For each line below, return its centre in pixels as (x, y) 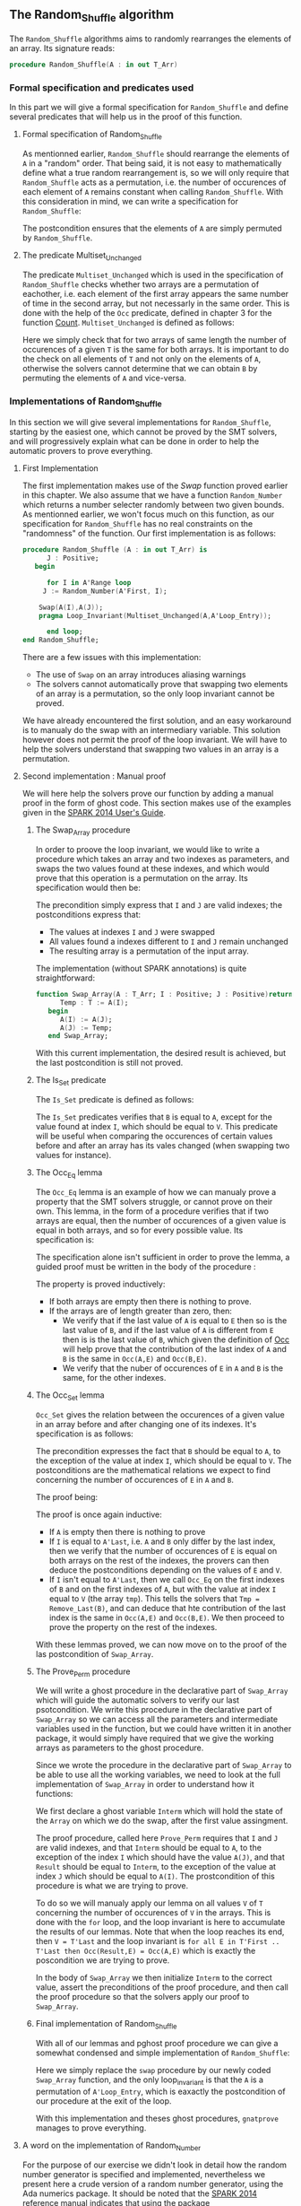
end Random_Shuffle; (60, 641)
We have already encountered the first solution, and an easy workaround (157, 720)
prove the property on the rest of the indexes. (133, 1626)
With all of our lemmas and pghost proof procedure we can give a (157, 2044)
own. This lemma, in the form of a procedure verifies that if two (152, 1211)
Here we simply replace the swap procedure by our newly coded (153, 2071)
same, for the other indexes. (114, 1377)
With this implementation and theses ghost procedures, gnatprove (157, 2119)
